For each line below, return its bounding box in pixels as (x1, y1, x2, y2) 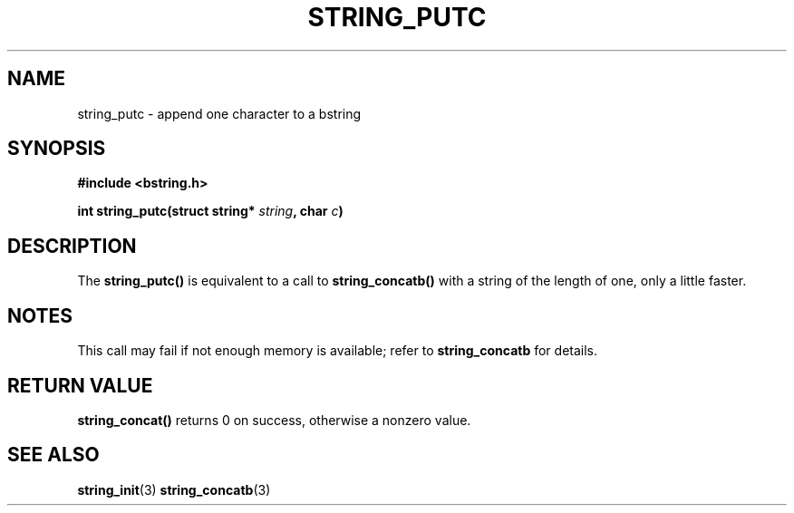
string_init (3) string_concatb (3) (77, 481, 271, 498)
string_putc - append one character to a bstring (77, 105, 362, 121)
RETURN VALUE (7, 373, 153, 397)
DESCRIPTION (7, 234, 137, 257)
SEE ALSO (7, 443, 100, 467)
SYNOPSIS (7, 137, 106, 160)
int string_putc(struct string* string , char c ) (77, 203, 344, 219)
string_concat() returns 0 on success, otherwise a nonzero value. (77, 411, 471, 428)
